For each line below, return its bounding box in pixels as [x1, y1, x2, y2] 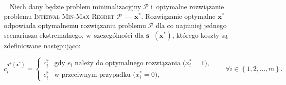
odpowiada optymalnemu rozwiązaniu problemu [4, 20, 146, 30]
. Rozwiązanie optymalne [141, 11, 215, 21]
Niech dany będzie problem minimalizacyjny [9, 1, 141, 11]
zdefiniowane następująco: [4, 40, 81, 50]
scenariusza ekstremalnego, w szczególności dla [4, 29, 144, 40]
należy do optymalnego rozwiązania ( [74, 59, 186, 67]
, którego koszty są [172, 29, 228, 40]
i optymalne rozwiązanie [151, 1, 224, 11]
